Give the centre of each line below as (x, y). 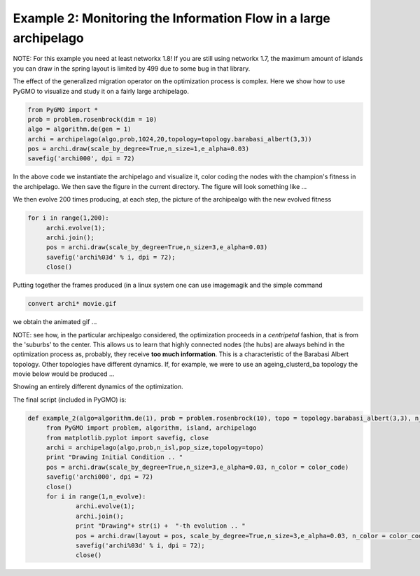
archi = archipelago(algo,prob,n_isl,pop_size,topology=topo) (155, 448)
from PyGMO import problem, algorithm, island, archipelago (151, 428)
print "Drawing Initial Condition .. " (114, 457)
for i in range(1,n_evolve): (96, 496)
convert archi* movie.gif (72, 304)
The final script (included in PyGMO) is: (70, 400)
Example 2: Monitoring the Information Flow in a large (171, 18)
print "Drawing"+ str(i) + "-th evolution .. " (161, 526)
